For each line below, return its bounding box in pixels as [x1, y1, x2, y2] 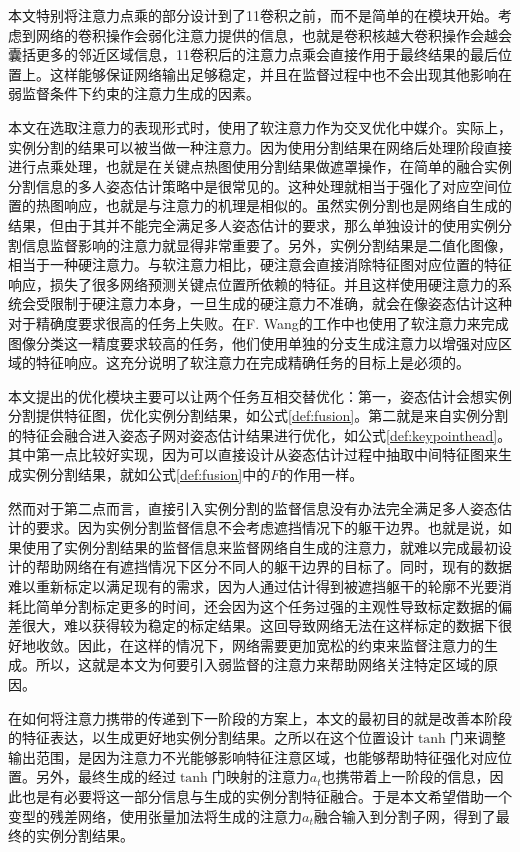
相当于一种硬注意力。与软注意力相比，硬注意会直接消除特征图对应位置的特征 [8, 254, 512, 275]
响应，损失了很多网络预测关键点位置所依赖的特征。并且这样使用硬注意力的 [8, 273, 498, 294]
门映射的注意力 [211, 766, 310, 787]
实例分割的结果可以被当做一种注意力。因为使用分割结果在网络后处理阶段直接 [8, 136, 512, 157]
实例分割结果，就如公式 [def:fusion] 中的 [21, 464, 271, 485]
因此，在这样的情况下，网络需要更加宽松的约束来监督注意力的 [77, 634, 484, 655]
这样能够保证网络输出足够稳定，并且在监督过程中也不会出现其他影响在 [49, 63, 512, 84]
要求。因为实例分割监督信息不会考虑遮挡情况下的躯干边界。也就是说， [35, 517, 498, 538]
